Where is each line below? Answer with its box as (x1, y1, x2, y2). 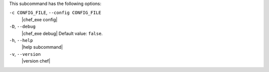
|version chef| (21, 58, 51, 64)
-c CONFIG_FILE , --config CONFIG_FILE (9, 10, 102, 16)
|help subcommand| (21, 44, 63, 50)
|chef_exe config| (21, 16, 58, 22)
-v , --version (9, 51, 41, 57)
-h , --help (9, 37, 33, 43)
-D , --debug (9, 24, 36, 30)
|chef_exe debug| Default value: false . (21, 30, 103, 36)
